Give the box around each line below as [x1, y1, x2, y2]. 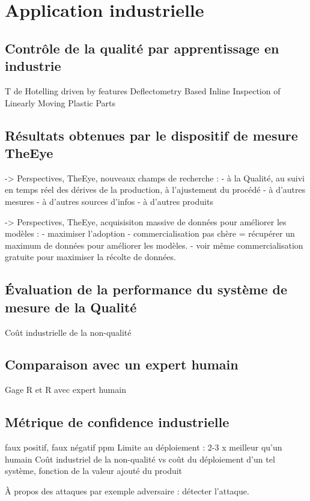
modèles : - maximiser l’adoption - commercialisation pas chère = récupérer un [5, 227, 295, 240]
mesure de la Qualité [5, 297, 137, 316]
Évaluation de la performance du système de [5, 280, 287, 299]
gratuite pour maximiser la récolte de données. [5, 251, 176, 263]
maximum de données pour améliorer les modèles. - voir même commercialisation [5, 238, 303, 251]
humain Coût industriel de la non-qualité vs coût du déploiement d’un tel [5, 452, 275, 465]
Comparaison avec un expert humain [5, 355, 239, 374]
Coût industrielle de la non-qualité [5, 326, 132, 338]
